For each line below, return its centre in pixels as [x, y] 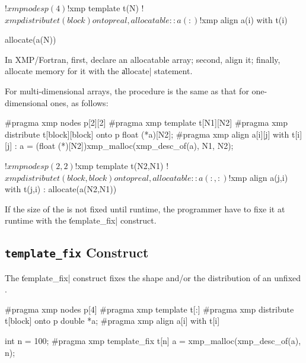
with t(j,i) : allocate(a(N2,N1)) [61, 189]
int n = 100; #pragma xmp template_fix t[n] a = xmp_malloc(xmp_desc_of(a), [153, 341]
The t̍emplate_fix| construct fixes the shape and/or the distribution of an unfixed [153, 277]
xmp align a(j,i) [259, 177]
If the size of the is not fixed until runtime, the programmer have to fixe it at [145, 208]
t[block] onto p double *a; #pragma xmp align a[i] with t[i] [112, 321]
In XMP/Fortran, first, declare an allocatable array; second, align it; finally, [143, 59]
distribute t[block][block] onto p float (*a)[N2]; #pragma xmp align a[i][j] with [147, 134]
